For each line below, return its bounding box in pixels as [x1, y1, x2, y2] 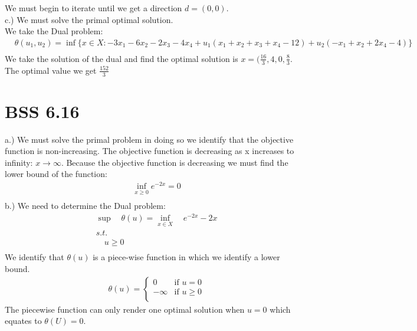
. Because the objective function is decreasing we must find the [61, 156, 288, 168]
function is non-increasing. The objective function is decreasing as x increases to [5, 145, 294, 157]
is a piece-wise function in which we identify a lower [93, 251, 280, 263]
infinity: [5, 156, 33, 168]
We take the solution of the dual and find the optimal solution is [5, 52, 238, 64]
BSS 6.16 [5, 99, 80, 123]
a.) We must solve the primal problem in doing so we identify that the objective [5, 133, 294, 145]
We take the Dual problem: [5, 25, 103, 37]
